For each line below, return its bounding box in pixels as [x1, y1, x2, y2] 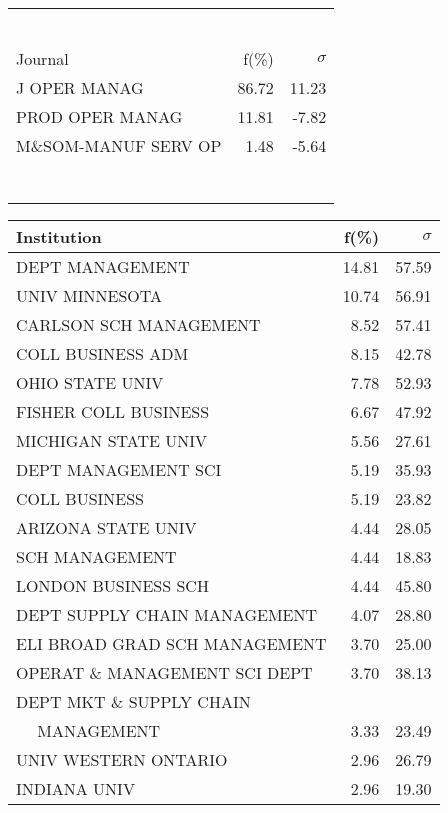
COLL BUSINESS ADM [16, 342, 189, 365]
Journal [16, 47, 69, 70]
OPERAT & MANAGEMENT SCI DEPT [16, 661, 313, 684]
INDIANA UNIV [16, 777, 135, 800]
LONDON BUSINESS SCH [16, 574, 209, 597]
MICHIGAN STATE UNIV [16, 429, 208, 452]
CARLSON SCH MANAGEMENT [16, 313, 261, 336]
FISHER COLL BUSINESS [16, 400, 210, 423]
